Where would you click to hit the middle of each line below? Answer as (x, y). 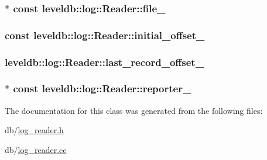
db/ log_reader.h (34, 130)
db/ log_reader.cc (36, 149)
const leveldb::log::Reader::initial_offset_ (105, 35)
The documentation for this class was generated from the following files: (134, 110)
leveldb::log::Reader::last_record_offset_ (104, 62)
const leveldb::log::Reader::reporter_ (102, 88)
